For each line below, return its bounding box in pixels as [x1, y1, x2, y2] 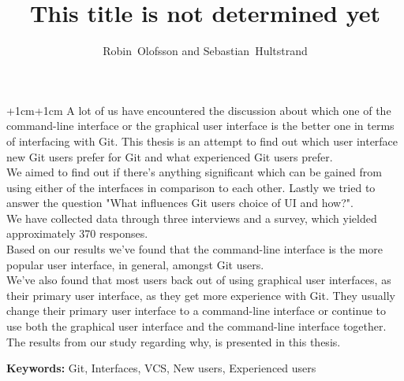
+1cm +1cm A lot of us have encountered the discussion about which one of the [6, 102, 391, 118]
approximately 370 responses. [6, 225, 148, 242]
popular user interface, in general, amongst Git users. [6, 256, 264, 272]
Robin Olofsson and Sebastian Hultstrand [103, 43, 308, 59]
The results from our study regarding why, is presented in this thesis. [6, 333, 341, 350]
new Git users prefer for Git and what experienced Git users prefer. [6, 148, 333, 165]
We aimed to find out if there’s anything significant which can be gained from [6, 164, 382, 180]
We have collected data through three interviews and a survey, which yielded [6, 209, 377, 226]
